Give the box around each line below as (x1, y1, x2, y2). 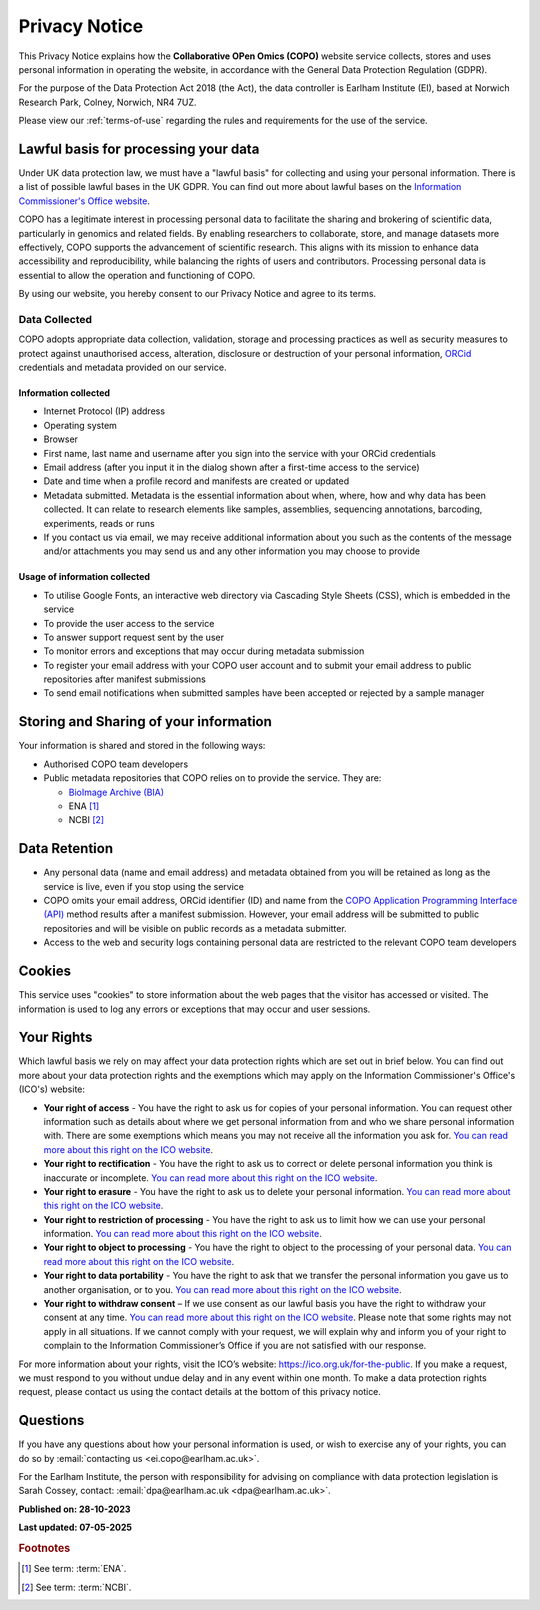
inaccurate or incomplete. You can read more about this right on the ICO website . (43, 1171, 378, 1184)
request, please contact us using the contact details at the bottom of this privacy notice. (18, 1386, 382, 1398)
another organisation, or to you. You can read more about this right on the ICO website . (43, 1283, 402, 1295)
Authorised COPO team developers (43, 758, 189, 770)
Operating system (43, 419, 117, 431)
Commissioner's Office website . (18, 195, 150, 207)
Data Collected (18, 312, 93, 326)
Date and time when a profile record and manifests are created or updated (43, 475, 350, 487)
